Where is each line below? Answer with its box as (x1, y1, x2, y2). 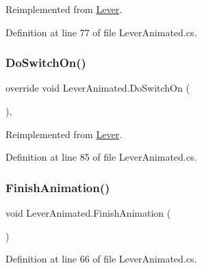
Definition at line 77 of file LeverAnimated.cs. (5, 25, 197, 39)
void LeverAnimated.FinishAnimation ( (5, 206, 171, 219)
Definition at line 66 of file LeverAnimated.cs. (5, 252, 197, 266)
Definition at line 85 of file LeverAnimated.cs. (5, 150, 197, 164)
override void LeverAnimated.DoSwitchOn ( (5, 81, 190, 95)
